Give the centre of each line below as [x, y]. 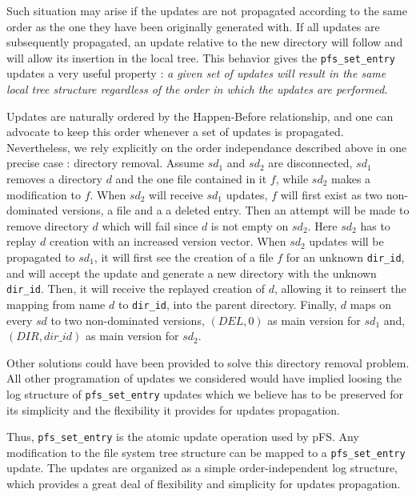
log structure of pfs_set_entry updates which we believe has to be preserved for [205, 393]
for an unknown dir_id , [345, 257]
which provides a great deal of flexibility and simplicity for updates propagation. [204, 484]
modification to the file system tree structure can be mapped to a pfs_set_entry [206, 452]
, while [292, 178]
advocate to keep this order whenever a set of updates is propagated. [175, 132]
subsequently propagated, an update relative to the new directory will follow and [205, 42]
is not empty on [250, 225]
